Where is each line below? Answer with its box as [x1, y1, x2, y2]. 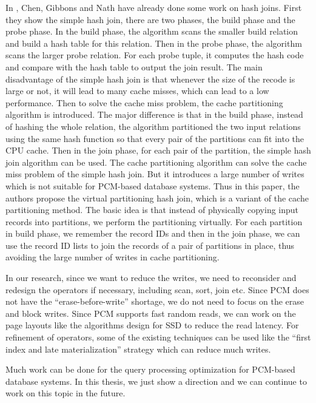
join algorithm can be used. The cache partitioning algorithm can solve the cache [5, 155, 307, 168]
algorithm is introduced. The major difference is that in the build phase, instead [5, 108, 303, 121]
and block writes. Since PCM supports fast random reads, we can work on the [5, 306, 296, 319]
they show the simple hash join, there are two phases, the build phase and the [5, 13, 295, 25]
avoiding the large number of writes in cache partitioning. [5, 251, 220, 263]
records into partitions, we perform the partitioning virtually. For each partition [5, 215, 303, 228]
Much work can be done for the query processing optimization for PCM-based [5, 363, 295, 376]
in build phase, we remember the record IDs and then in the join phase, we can [5, 227, 300, 240]
